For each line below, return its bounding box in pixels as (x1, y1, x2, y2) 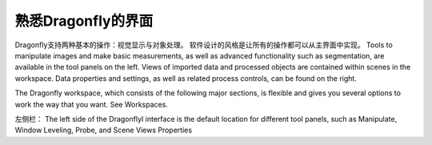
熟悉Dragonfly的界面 (14, 12, 154, 30)
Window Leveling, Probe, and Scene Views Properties (14, 125, 192, 135)
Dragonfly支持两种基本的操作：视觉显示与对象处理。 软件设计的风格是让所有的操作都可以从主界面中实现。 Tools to (14, 40, 394, 50)
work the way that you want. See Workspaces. (14, 99, 168, 109)
